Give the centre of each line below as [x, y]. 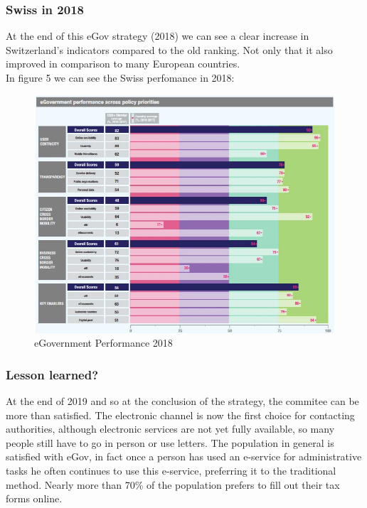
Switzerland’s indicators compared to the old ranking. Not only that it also [169, 49]
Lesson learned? [52, 374]
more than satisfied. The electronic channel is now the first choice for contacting [180, 415]
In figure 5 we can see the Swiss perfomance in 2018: [120, 77]
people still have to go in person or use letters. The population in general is [170, 442]
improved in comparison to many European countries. [123, 64]
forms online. [34, 498]
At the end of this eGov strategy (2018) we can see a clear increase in [158, 36]
